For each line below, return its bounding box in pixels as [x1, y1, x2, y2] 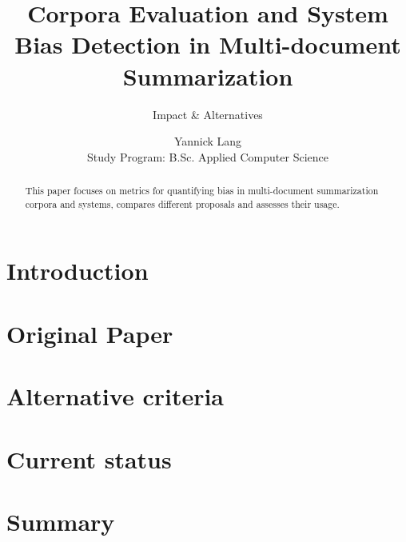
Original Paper [6, 317, 173, 349]
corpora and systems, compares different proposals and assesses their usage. [25, 197, 340, 210]
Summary [6, 504, 115, 537]
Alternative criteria [6, 380, 225, 412]
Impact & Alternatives [153, 106, 263, 122]
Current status [6, 442, 172, 475]
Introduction [6, 254, 149, 287]
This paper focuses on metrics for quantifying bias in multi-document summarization [25, 184, 379, 197]
